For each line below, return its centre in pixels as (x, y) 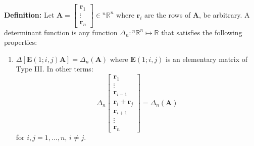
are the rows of (168, 14)
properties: (21, 42)
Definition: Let (29, 14)
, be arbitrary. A (224, 14)
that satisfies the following (202, 32)
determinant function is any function (61, 32)
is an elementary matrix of (207, 59)
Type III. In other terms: (55, 69)
